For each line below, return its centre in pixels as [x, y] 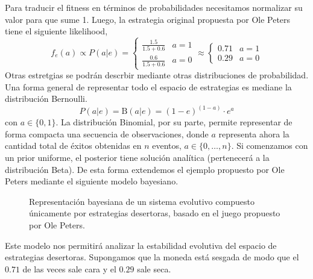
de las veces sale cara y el [69, 268]
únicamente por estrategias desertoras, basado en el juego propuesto [155, 213]
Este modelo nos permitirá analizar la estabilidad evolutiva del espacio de [141, 245]
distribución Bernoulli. [46, 99]
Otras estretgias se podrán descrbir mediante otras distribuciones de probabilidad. [157, 75]
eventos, [167, 146]
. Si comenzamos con [270, 146]
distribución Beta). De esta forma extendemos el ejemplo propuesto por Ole [145, 169]
